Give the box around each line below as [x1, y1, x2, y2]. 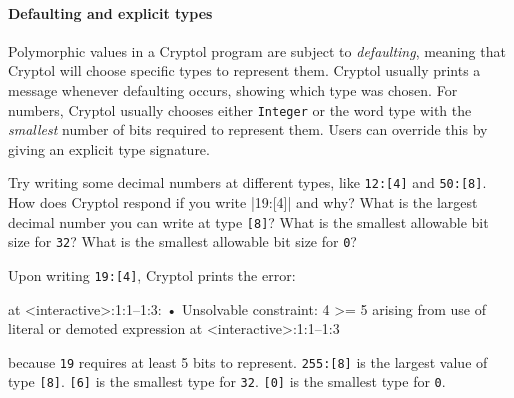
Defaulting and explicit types [8, 2, 213, 23]
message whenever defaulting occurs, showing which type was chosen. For [8, 79, 458, 100]
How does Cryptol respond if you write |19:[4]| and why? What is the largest [8, 192, 478, 213]
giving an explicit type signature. [8, 138, 210, 159]
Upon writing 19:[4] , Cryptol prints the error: [8, 264, 296, 285]
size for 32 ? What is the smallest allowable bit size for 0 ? [8, 231, 357, 252]
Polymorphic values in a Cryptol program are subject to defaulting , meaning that [8, 40, 506, 61]
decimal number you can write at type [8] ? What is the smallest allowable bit [8, 211, 489, 232]
